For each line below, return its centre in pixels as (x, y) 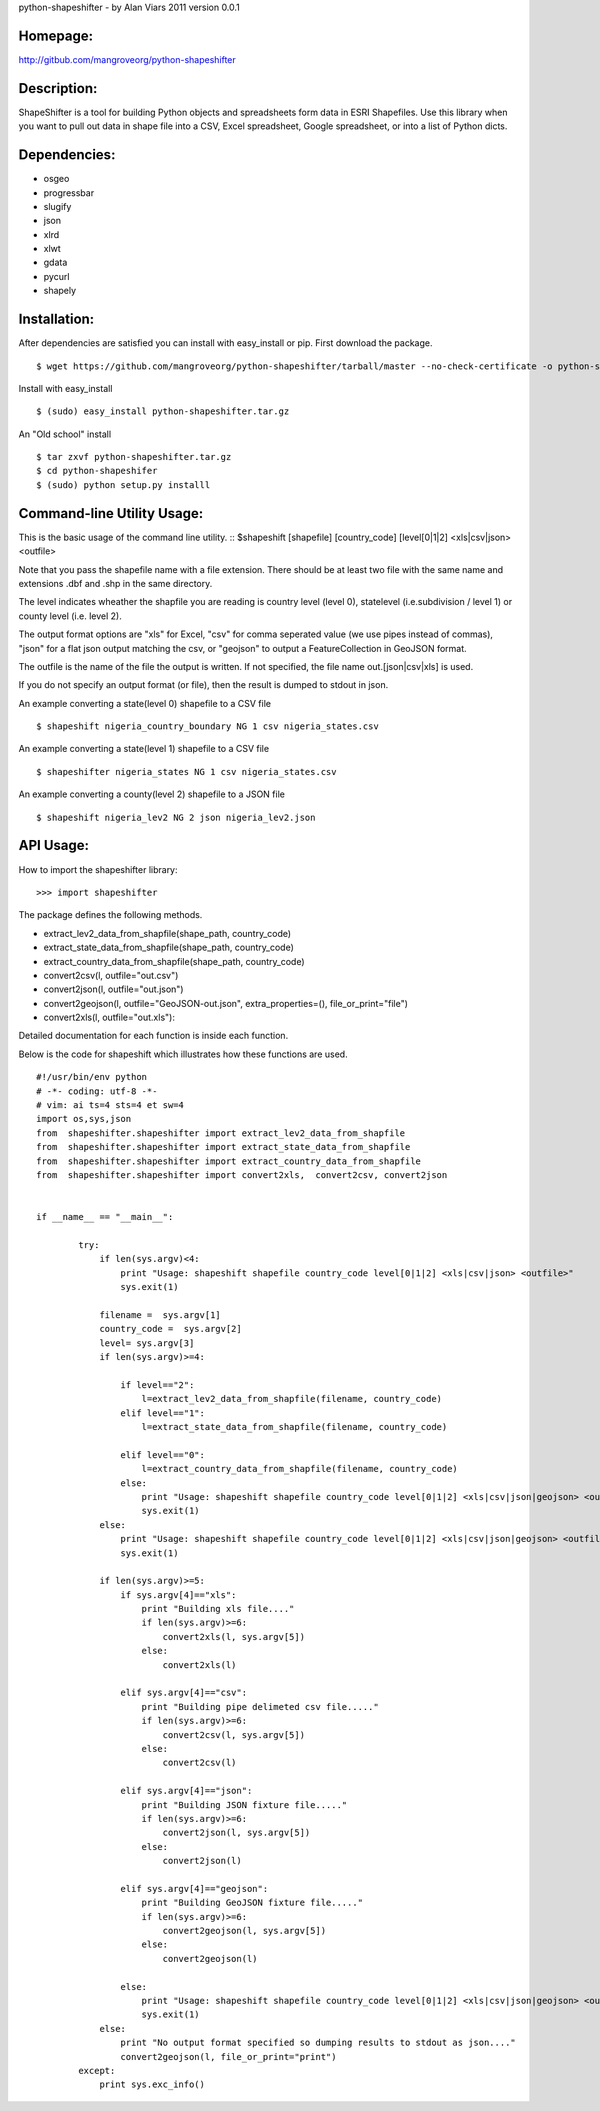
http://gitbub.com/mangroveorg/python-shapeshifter (127, 59)
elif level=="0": (162, 1454)
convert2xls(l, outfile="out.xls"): (109, 1017)
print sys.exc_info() (152, 2084)
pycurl (56, 276)
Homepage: (56, 35)
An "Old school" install (65, 434)
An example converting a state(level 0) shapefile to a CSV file (145, 703)
